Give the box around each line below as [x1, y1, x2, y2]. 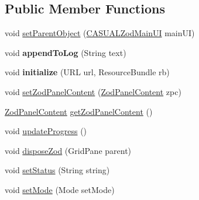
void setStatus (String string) [5, 164, 110, 176]
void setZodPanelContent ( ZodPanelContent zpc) [5, 85, 181, 97]
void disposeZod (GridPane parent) [5, 144, 132, 156]
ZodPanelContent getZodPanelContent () [5, 105, 153, 117]
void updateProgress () [5, 125, 87, 137]
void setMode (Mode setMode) [5, 183, 115, 195]
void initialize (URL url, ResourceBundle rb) [5, 66, 170, 78]
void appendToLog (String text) [5, 46, 126, 58]
